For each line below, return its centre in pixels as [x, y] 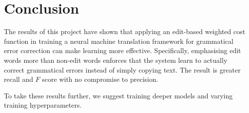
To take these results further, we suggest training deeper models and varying [118, 95]
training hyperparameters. [43, 105]
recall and [19, 79]
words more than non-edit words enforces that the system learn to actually [116, 60]
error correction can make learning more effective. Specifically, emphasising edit [123, 50]
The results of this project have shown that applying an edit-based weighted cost [125, 31]
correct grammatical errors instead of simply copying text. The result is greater [122, 69]
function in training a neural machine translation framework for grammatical [119, 41]
